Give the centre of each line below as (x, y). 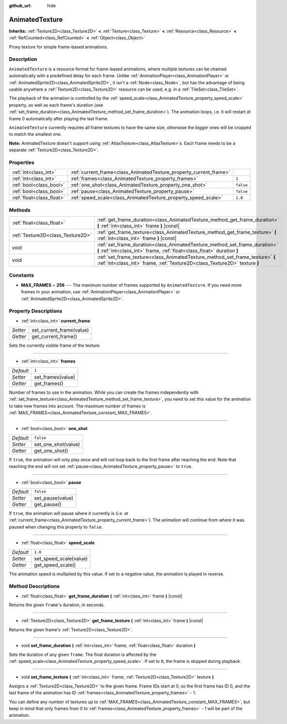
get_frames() (49, 383)
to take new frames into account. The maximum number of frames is (77, 406)
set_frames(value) (55, 377)
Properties (22, 162)
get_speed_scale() (55, 565)
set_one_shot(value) (57, 444)
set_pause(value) (54, 498)
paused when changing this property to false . (56, 527)
